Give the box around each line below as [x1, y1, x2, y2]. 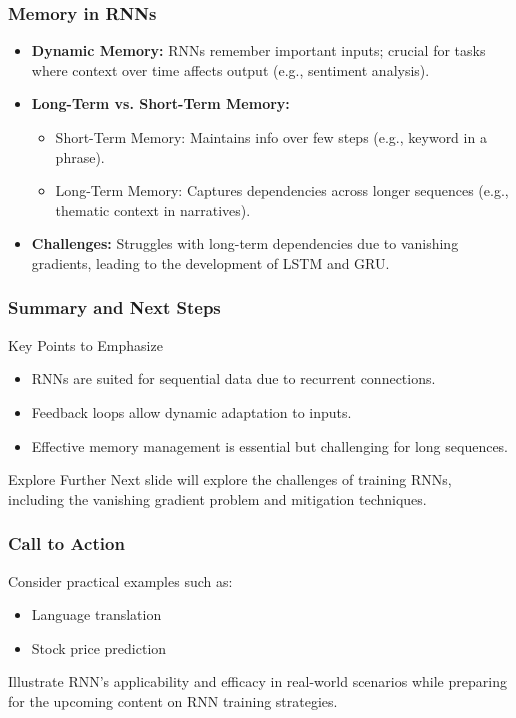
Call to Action [8, 531, 125, 556]
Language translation [31, 604, 162, 625]
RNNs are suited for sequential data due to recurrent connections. [31, 368, 436, 389]
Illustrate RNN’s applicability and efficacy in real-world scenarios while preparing [8, 671, 507, 692]
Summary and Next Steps [8, 295, 221, 320]
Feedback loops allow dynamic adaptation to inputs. [31, 401, 352, 422]
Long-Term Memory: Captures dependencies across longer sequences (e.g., [55, 180, 509, 201]
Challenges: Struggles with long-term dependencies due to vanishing [31, 233, 459, 254]
